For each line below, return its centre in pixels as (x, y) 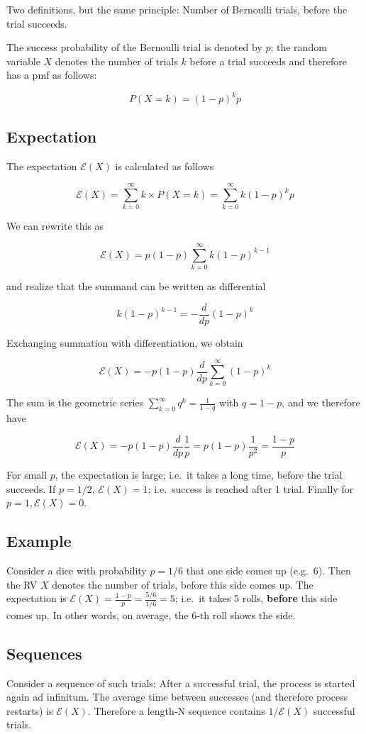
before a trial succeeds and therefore (268, 61)
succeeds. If (31, 488)
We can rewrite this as (55, 226)
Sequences (44, 653)
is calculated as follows (165, 166)
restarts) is (30, 710)
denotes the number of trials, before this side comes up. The (183, 584)
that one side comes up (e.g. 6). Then (268, 570)
